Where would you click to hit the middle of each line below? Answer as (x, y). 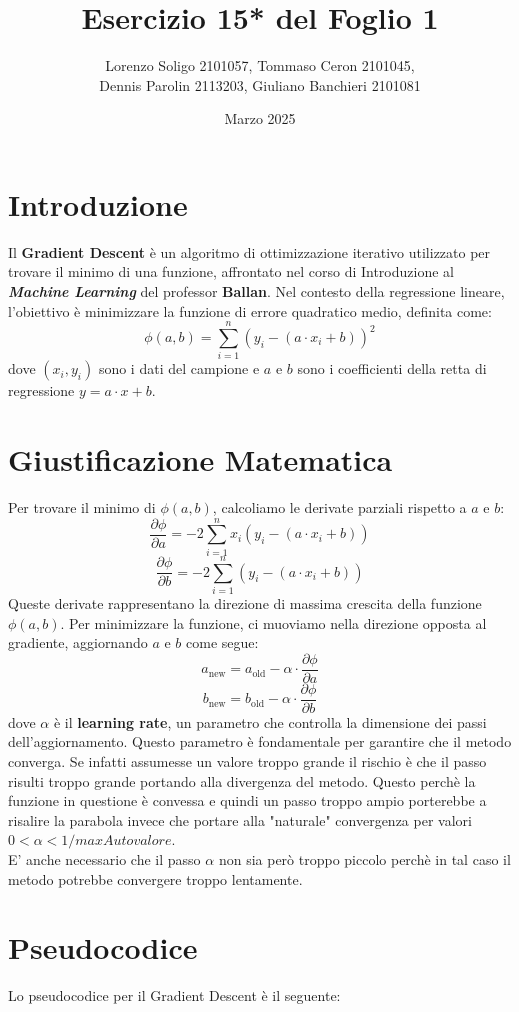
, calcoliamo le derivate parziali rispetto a (339, 507)
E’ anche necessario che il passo (104, 858)
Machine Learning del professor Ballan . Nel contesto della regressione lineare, (256, 291)
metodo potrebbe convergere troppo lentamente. (155, 878)
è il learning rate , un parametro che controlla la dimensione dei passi (270, 721)
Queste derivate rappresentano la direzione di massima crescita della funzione (245, 602)
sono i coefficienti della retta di (392, 368)
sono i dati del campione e (179, 368)
